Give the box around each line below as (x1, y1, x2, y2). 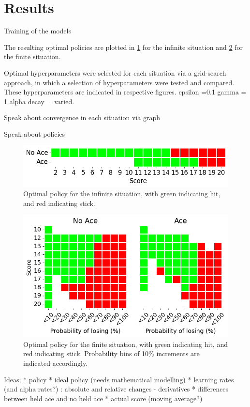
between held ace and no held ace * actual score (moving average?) (4, 393, 203, 403)
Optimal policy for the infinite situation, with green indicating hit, (23, 188, 221, 199)
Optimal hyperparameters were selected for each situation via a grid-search (4, 67, 226, 78)
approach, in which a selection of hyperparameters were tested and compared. (4, 77, 235, 87)
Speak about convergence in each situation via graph (4, 112, 160, 123)
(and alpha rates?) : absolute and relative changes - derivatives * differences (4, 384, 229, 394)
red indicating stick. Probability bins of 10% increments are (23, 348, 200, 359)
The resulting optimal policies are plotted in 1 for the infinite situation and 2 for (4, 42, 243, 52)
